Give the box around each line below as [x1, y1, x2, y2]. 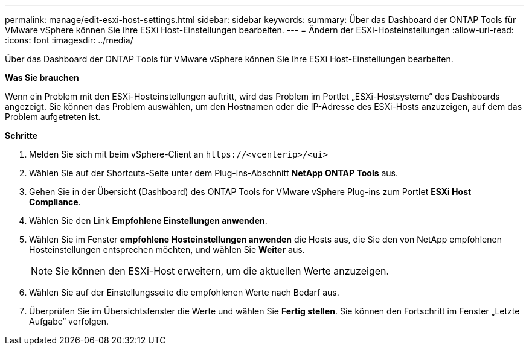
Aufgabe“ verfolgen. [29, 316, 109, 326]
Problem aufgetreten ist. [5, 112, 101, 122]
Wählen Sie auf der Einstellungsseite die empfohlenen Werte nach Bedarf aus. [29, 287, 339, 297]
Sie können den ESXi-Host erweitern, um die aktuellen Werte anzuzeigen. [55, 265, 390, 277]
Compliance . [29, 197, 81, 207]
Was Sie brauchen [5, 72, 79, 83]
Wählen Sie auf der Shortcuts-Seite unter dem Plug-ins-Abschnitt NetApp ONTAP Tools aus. [29, 168, 399, 178]
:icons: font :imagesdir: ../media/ [5, 35, 133, 45]
